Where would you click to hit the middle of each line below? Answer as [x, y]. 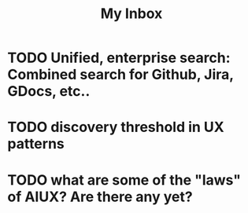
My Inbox [131, 14]
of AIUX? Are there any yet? [100, 196]
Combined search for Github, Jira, [120, 75]
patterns [36, 144]
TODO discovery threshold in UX [116, 127]
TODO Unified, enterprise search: [119, 58]
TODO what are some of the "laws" [124, 180]
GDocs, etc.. [49, 92]
